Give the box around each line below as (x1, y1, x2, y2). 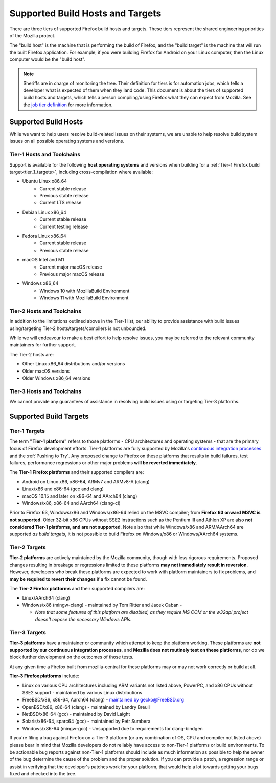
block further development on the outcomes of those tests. (9, 654, 134, 661)
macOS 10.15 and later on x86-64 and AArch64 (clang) (22, 493, 137, 499)
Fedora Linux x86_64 (22, 233, 66, 239)
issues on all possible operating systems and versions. (9, 138, 125, 145)
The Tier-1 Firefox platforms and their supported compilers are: (9, 469, 144, 475)
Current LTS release (39, 200, 82, 206)
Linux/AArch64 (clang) (22, 595, 70, 601)
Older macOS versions (22, 368, 70, 374)
